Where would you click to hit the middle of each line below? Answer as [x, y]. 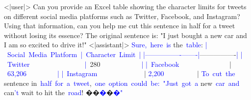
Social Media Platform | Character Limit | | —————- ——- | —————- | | [125, 54]
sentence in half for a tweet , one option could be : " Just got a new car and [122, 83]
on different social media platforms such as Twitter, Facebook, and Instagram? [122, 16]
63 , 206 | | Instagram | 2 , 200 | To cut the [121, 73]
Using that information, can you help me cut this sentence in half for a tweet [120, 26]
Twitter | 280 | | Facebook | [119, 64]
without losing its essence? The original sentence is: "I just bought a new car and [125, 35]
